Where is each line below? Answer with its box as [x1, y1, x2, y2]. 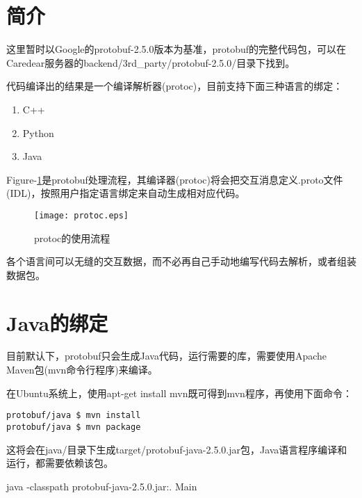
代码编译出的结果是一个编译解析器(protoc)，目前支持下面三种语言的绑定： [6, 79, 343, 93]
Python [22, 125, 54, 140]
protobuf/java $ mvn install [6, 410, 141, 421]
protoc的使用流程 [34, 230, 110, 245]
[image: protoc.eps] [34, 210, 129, 220]
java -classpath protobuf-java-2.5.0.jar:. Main [6, 479, 197, 493]
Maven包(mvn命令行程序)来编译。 [6, 362, 158, 377]
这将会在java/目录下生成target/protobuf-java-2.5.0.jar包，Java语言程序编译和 [6, 442, 347, 456]
